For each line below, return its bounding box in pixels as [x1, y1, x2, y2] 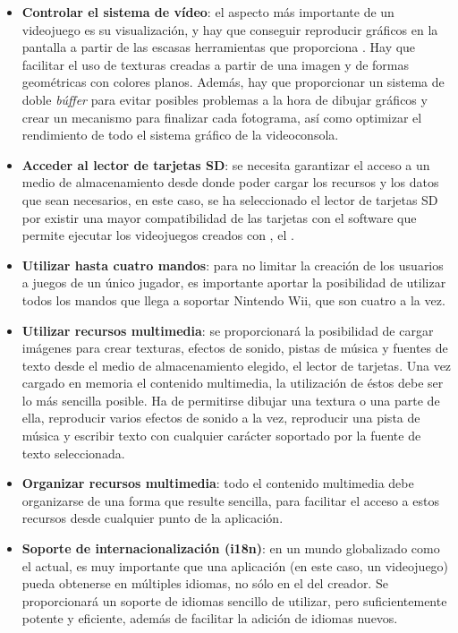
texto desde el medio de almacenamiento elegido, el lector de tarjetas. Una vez [21, 355, 452, 374]
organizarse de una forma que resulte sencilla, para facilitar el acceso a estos [21, 491, 439, 509]
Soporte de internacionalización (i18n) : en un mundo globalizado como [21, 539, 440, 558]
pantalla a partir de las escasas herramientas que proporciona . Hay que [21, 38, 416, 56]
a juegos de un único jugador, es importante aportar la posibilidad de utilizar [21, 273, 446, 292]
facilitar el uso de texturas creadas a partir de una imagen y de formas [21, 55, 409, 73]
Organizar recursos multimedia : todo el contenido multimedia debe [21, 474, 414, 492]
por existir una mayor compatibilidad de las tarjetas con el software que [21, 208, 417, 227]
